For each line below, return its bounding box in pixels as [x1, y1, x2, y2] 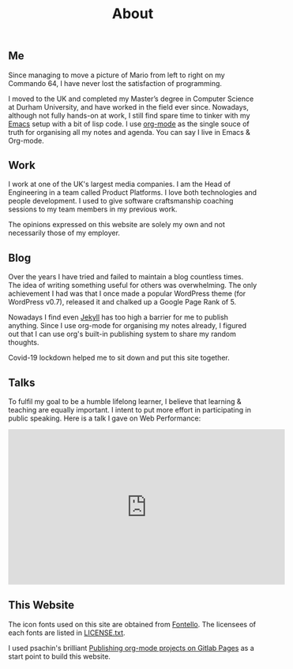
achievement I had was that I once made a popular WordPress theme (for [8, 289, 246, 298]
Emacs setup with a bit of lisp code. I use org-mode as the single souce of [8, 119, 250, 129]
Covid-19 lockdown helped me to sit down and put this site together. [8, 353, 231, 363]
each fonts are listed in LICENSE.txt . [8, 628, 126, 637]
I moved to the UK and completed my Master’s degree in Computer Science [8, 94, 254, 103]
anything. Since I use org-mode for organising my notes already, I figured [8, 321, 247, 331]
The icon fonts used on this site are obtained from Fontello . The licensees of [8, 619, 257, 629]
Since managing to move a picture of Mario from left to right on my [8, 70, 225, 80]
